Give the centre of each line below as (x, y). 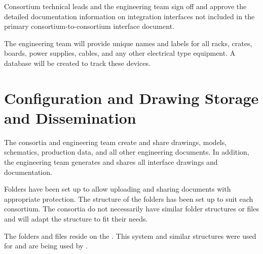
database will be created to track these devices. (77, 63)
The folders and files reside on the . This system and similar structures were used (130, 235)
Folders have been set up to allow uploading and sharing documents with (118, 189)
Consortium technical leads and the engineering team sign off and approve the (125, 6)
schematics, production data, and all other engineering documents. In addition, (127, 152)
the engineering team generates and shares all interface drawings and (111, 162)
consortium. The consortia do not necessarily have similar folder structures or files (131, 209)
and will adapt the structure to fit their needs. (76, 219)
